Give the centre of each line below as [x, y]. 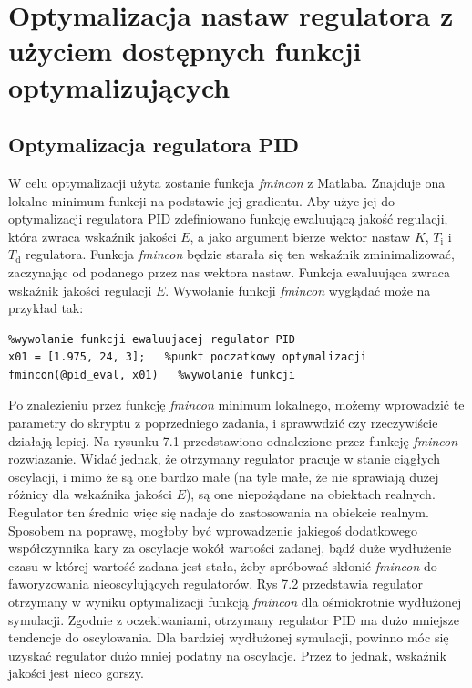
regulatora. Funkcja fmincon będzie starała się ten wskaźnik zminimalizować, [240, 254]
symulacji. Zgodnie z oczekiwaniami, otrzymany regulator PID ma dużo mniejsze [234, 619]
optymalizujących [119, 86]
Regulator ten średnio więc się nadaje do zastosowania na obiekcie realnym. [219, 512]
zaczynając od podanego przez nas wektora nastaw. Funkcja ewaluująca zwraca [229, 271]
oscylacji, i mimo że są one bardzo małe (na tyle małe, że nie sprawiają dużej [224, 476]
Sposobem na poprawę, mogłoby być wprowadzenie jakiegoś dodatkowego [213, 530]
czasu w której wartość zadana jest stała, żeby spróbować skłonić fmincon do [223, 565]
